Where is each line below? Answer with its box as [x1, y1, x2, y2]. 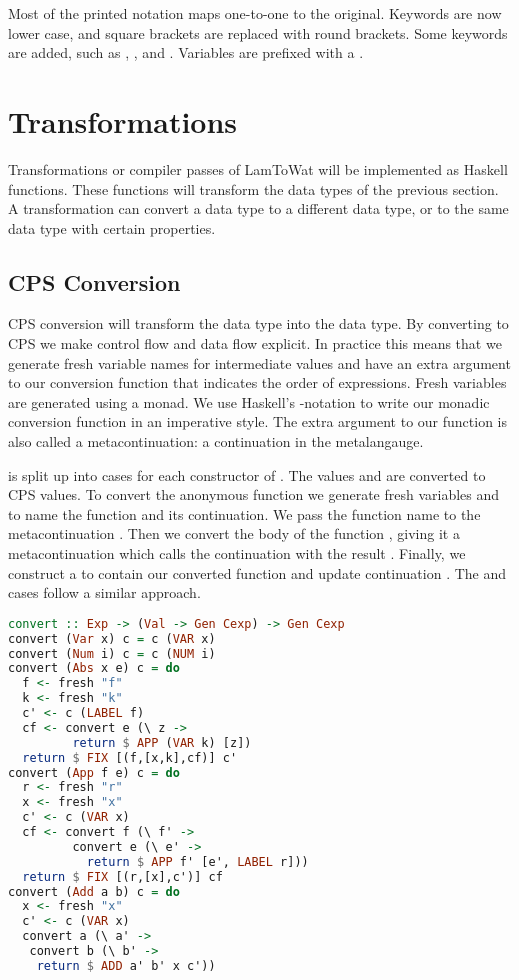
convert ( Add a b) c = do [8, 884, 180, 899]
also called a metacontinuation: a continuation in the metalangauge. [8, 431, 424, 452]
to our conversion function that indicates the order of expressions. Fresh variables [8, 372, 507, 393]
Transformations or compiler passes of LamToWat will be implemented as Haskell [8, 158, 508, 179]
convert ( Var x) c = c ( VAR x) [8, 631, 216, 646]
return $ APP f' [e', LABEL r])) [86, 854, 309, 869]
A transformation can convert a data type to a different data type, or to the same [8, 198, 509, 219]
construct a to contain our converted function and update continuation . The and [8, 562, 507, 583]
